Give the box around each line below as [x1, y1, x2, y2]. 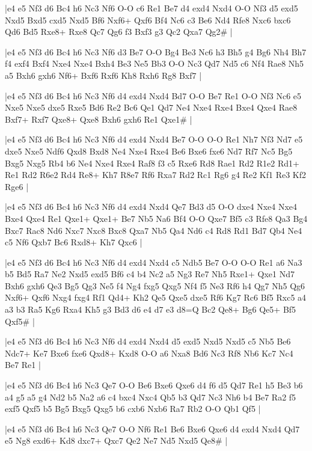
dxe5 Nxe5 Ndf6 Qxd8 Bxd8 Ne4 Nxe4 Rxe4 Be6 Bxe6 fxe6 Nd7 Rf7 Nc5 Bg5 [5, 144, 293, 157]
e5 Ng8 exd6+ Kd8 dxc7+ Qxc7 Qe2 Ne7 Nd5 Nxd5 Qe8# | [5, 434, 228, 447]
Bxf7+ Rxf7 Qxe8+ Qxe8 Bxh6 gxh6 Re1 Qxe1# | [5, 112, 192, 125]
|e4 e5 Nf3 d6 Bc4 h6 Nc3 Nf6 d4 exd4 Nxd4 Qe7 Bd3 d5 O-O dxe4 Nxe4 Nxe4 [5, 200, 298, 213]
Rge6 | [5, 180, 29, 192]
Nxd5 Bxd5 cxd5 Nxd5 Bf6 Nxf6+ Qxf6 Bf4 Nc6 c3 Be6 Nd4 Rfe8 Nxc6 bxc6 [5, 13, 291, 26]
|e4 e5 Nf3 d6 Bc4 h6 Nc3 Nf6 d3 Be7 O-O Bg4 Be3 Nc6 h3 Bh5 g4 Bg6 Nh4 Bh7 [5, 45, 307, 58]
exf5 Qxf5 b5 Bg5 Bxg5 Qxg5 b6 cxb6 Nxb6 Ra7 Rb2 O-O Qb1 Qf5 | [5, 402, 261, 415]
